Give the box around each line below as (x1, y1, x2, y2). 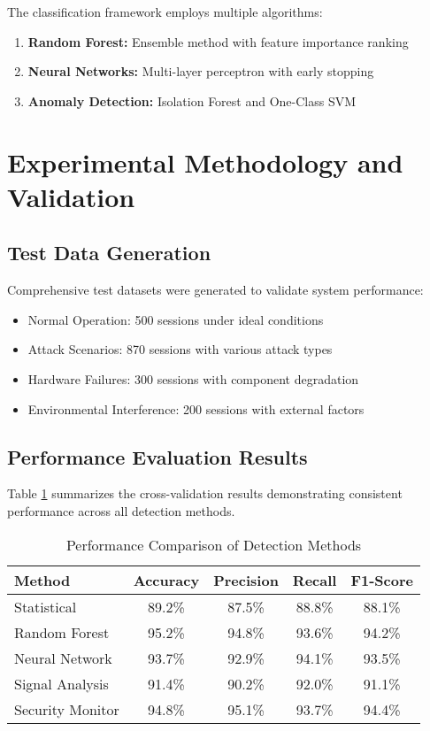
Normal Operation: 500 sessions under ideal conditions (27, 310, 324, 328)
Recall (292, 569, 337, 590)
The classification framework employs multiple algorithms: (7, 3, 323, 20)
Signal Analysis (14, 673, 109, 694)
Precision (213, 569, 279, 590)
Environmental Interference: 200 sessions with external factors (27, 399, 365, 418)
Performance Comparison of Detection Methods (65, 534, 362, 555)
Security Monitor (14, 698, 119, 719)
